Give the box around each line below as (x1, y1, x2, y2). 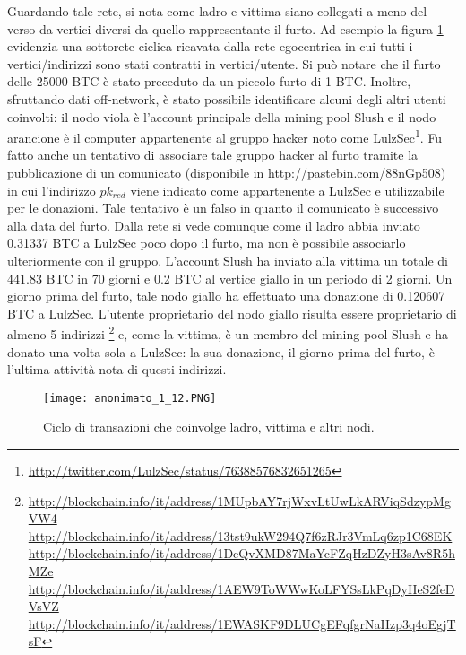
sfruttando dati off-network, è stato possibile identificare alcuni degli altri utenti (7, 89, 446, 108)
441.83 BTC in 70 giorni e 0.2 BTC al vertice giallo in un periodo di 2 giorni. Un (7, 268, 453, 287)
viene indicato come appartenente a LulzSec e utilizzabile (130, 180, 444, 199)
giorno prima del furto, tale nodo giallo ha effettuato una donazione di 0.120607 (7, 286, 445, 305)
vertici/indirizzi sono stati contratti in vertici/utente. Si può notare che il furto (7, 54, 441, 73)
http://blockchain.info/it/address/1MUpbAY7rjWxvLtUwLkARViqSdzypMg (28, 491, 451, 510)
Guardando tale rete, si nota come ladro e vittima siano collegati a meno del (7, 2, 427, 20)
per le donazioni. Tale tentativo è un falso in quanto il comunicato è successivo (7, 198, 439, 217)
